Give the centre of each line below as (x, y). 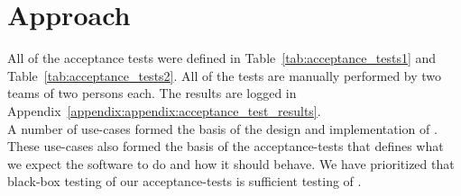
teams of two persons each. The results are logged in (152, 93)
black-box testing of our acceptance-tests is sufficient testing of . (184, 181)
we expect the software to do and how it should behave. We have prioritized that (231, 163)
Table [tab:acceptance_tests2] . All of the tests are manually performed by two (225, 75)
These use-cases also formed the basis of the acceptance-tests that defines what (226, 146)
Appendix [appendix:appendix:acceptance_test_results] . (164, 110)
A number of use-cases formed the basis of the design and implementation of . (222, 128)
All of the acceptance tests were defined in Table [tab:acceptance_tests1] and (222, 58)
